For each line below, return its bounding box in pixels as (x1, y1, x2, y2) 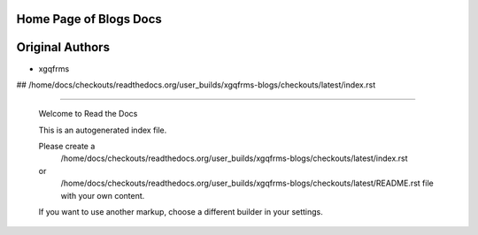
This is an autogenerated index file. (38, 125, 167, 135)
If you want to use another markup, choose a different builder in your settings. (38, 207, 323, 217)
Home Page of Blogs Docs (16, 11, 163, 27)
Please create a (38, 141, 96, 152)
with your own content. (60, 190, 145, 201)
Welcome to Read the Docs (38, 109, 138, 119)
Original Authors (16, 40, 111, 55)
